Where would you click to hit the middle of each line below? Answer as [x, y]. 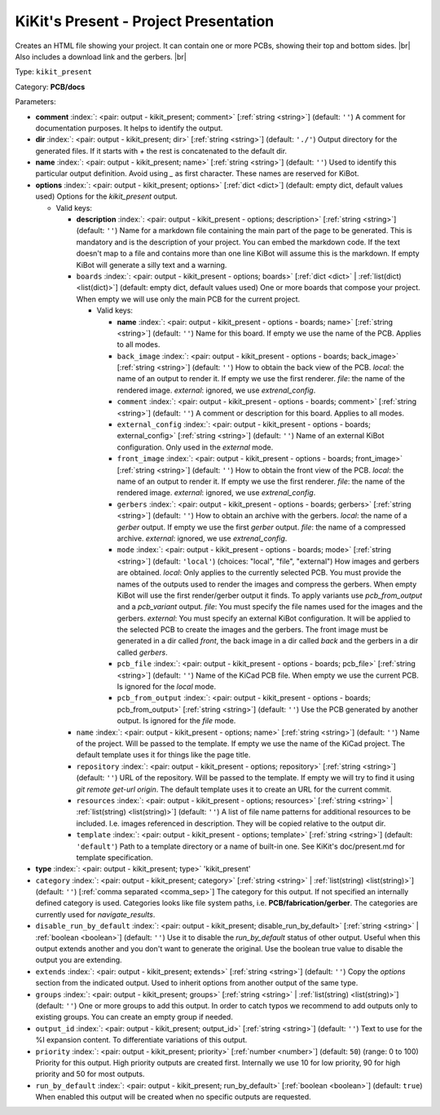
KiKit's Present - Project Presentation [145, 21]
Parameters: [35, 102]
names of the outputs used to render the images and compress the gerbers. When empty [267, 584]
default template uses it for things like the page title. [163, 755]
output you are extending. [79, 960]
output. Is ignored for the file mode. [176, 721]
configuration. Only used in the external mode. [195, 447]
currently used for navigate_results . [95, 914]
